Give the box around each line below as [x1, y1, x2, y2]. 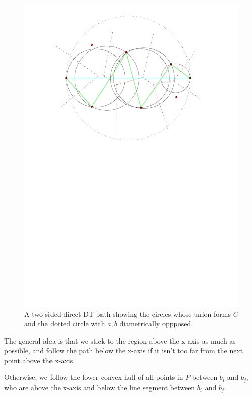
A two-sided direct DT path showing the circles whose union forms [24, 308, 231, 319]
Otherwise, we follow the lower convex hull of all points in [4, 372, 183, 382]
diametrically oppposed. [119, 318, 193, 329]
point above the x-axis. [4, 355, 75, 365]
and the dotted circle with [24, 318, 105, 329]
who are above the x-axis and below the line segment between [4, 382, 195, 392]
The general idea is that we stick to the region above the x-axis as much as [4, 335, 236, 346]
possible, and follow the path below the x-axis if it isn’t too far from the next [4, 345, 243, 356]
